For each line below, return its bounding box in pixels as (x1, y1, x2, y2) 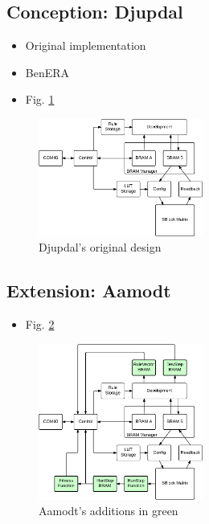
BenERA (25, 63, 70, 80)
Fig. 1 (25, 91, 55, 108)
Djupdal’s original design (39, 239, 162, 256)
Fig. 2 (25, 316, 55, 333)
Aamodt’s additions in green (39, 502, 178, 519)
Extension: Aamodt (6, 278, 171, 303)
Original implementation (25, 37, 146, 54)
